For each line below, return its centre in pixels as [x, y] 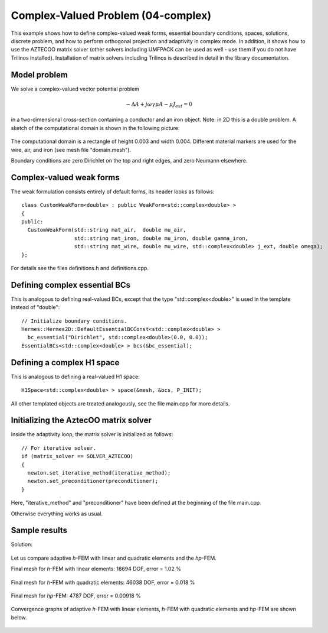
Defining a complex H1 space [65, 363]
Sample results [39, 530]
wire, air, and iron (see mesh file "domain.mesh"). [71, 150]
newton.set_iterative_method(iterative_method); [99, 473]
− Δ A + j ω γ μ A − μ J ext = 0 [159, 105]
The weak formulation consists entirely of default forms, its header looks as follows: [113, 191]
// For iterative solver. [59, 448]
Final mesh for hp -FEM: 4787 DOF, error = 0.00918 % [76, 596]
